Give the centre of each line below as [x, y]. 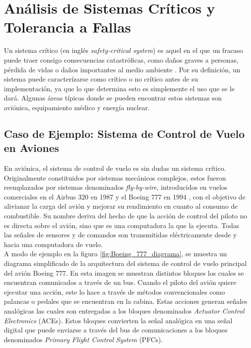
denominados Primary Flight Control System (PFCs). [84, 339]
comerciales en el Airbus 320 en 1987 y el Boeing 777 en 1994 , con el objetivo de [125, 196]
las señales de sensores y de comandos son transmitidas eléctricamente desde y [120, 235]
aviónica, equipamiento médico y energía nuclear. [77, 107]
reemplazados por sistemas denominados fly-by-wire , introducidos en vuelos [116, 187]
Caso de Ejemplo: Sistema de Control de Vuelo [124, 133]
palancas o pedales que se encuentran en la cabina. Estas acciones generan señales [126, 301]
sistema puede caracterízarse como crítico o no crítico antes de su [101, 79]
